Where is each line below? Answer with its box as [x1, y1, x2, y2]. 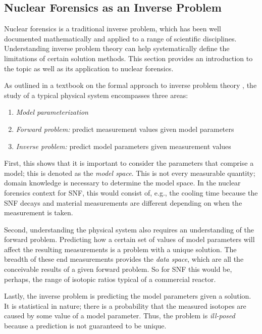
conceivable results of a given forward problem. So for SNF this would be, [4, 264, 232, 274]
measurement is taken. [4, 207, 73, 218]
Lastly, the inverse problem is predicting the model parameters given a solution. [4, 291, 251, 301]
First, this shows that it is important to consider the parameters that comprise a [4, 158, 254, 168]
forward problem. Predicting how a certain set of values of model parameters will [4, 234, 255, 245]
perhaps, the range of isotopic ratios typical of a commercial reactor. [4, 273, 216, 284]
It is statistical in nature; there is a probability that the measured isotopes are [4, 300, 246, 311]
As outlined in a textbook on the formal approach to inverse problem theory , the [4, 80, 257, 90]
